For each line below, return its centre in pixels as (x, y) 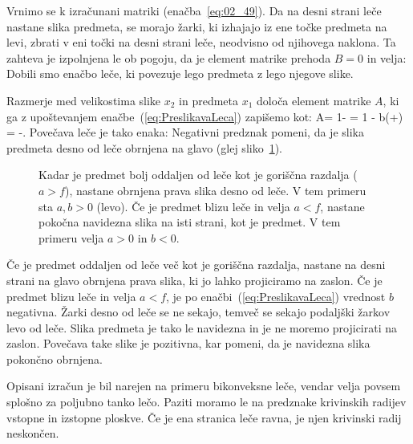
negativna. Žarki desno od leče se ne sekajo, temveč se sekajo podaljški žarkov (198, 312)
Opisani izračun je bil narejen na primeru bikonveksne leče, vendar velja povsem (204, 386)
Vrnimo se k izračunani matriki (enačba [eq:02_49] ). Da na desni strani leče (194, 10)
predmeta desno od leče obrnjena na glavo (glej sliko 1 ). (145, 147)
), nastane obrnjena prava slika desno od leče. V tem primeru (215, 190)
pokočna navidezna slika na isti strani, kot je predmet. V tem (190, 222)
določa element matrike (314, 100)
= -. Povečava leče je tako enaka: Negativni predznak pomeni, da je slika (185, 132)
